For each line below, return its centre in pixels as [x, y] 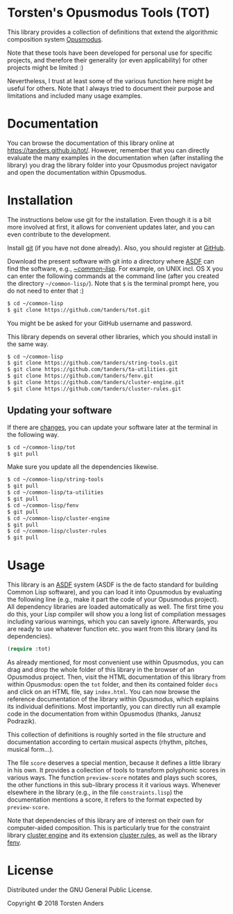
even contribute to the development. [59, 234]
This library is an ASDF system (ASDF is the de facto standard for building [113, 585]
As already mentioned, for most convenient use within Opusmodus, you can [115, 662]
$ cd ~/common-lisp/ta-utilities [55, 493]
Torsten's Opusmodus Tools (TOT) [109, 13]
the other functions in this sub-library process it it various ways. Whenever [114, 784]
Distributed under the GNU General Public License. [80, 890]
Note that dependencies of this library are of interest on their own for [106, 820]
